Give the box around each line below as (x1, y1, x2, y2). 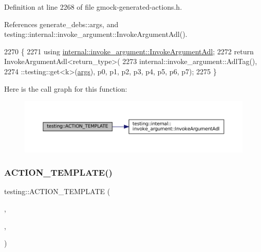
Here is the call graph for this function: (4, 83, 127, 94)
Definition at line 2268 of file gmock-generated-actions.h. (4, 2, 182, 12)
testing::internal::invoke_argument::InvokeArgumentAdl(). (4, 29, 188, 39)
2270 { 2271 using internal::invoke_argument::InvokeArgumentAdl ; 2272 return (4, 46, 254, 56)
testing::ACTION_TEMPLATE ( (4, 186, 110, 197)
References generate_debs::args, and (4, 18, 119, 29)
